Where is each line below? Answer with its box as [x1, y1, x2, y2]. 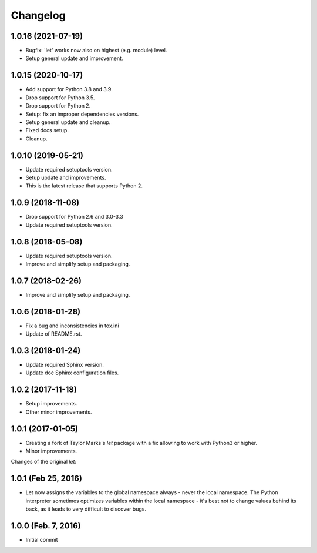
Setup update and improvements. [25, 174, 106, 181]
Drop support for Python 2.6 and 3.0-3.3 [25, 213, 123, 220]
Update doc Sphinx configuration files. [25, 369, 119, 376]
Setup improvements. [25, 400, 77, 407]
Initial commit [25, 537, 58, 544]
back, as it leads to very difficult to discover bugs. [25, 505, 147, 512]
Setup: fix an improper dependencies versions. [25, 110, 139, 118]
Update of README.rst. [25, 330, 82, 337]
